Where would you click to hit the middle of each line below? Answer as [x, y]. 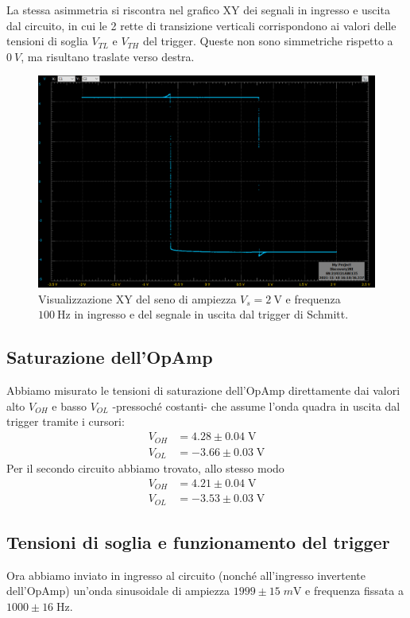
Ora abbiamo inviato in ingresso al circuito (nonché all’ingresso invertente [186, 575]
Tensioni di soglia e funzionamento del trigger [198, 541]
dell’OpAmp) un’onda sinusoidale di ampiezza [118, 591]
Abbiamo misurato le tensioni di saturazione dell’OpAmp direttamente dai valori [203, 390]
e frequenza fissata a [354, 591]
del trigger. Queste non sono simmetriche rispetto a [268, 41]
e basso [69, 406]
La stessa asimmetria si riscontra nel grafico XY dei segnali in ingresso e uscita [198, 10]
